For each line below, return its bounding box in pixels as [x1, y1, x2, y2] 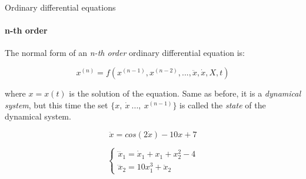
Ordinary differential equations [5, 1, 116, 13]
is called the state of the [179, 98, 266, 111]
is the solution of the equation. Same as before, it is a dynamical [69, 87, 301, 99]
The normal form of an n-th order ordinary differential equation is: [5, 47, 245, 59]
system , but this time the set [5, 98, 108, 111]
